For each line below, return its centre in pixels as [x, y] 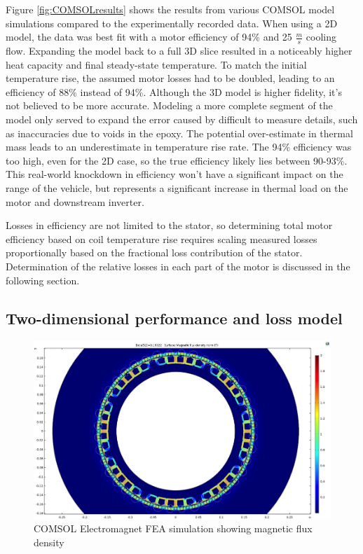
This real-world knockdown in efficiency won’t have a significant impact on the [174, 174]
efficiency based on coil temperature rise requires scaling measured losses [162, 238]
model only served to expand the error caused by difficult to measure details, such [182, 119]
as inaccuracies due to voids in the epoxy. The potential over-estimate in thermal [179, 133]
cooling [321, 37]
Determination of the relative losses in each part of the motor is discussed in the [178, 266]
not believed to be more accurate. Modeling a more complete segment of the [169, 105]
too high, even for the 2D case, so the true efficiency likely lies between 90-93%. [177, 160]
